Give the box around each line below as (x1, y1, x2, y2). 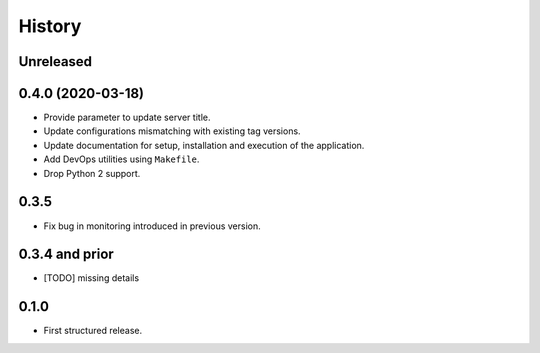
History (18, 15, 82, 37)
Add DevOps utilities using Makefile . (43, 153, 200, 165)
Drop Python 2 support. (43, 167, 141, 179)
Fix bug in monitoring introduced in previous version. (43, 220, 262, 232)
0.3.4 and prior (18, 246, 114, 263)
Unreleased (18, 53, 93, 70)
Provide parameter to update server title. (43, 111, 211, 124)
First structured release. (43, 325, 143, 337)
